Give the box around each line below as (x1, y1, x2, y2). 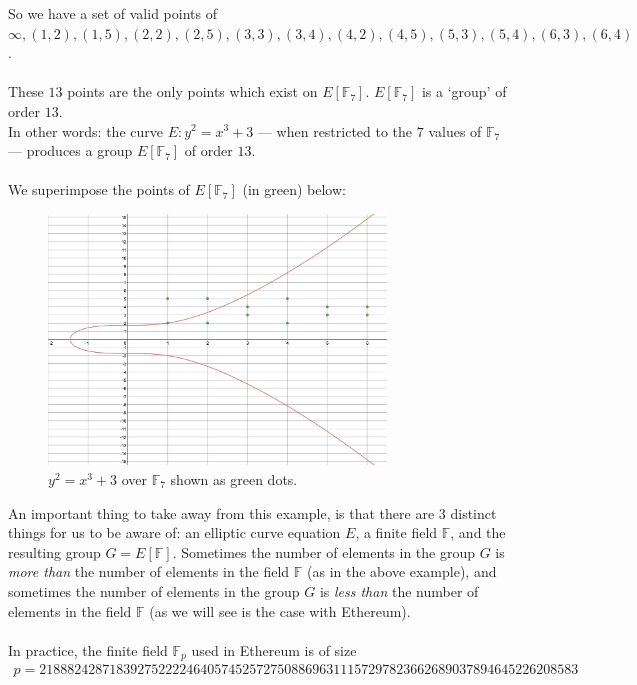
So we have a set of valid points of (8, 3, 217, 23)
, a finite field (355, 522, 438, 543)
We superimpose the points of (8, 179, 190, 200)
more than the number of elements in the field (8, 561, 290, 582)
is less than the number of (319, 580, 479, 601)
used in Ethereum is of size (191, 639, 357, 660)
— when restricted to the (257, 120, 413, 141)
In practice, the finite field (8, 639, 168, 660)
